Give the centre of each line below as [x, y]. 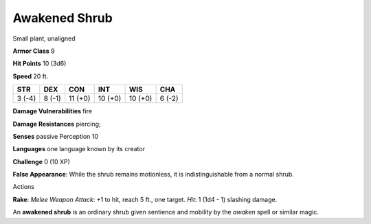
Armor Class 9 [34, 51]
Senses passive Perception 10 [56, 136]
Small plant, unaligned [44, 38]
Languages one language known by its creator [79, 149]
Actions [23, 187]
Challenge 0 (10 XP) [41, 161]
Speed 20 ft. [31, 76]
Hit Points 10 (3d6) [40, 64]
